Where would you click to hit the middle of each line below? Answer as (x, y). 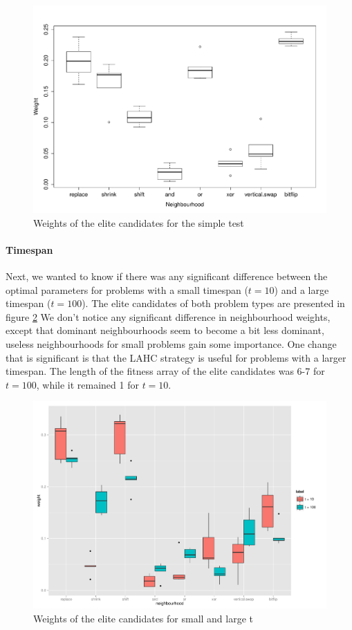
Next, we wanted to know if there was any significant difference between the (167, 276)
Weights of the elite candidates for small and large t (143, 619)
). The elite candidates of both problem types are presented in (213, 303)
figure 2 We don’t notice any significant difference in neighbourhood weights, (168, 316)
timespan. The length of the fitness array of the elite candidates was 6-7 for (165, 371)
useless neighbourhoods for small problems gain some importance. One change (171, 344)
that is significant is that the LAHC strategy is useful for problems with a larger (176, 357)
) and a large (302, 289)
